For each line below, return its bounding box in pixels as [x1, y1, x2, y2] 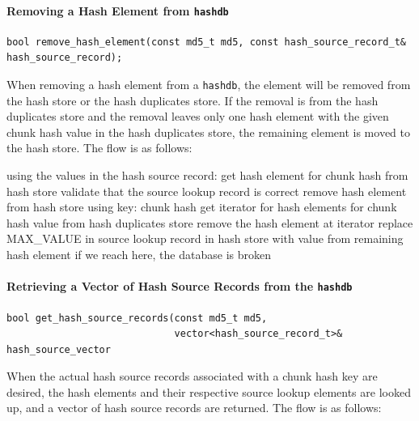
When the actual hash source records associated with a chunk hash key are [6, 368, 378, 385]
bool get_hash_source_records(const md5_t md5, [6, 312, 268, 324]
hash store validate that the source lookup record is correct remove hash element [6, 182, 407, 199]
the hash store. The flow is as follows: [6, 139, 193, 156]
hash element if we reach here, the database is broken [6, 246, 271, 263]
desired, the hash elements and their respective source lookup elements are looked [6, 383, 411, 400]
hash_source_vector [6, 343, 111, 355]
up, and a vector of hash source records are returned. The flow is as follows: [6, 399, 382, 416]
